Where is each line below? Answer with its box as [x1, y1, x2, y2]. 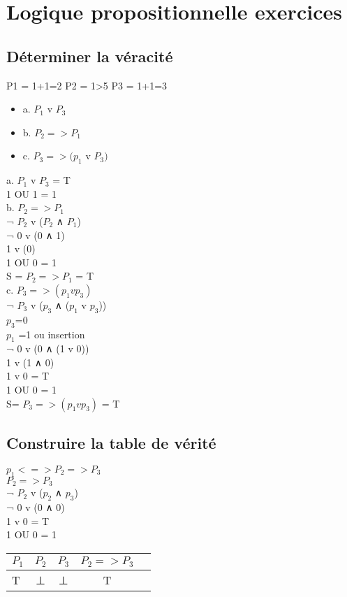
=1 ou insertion [18, 326, 85, 341]
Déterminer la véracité [6, 45, 173, 66]
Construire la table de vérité [6, 432, 216, 454]
